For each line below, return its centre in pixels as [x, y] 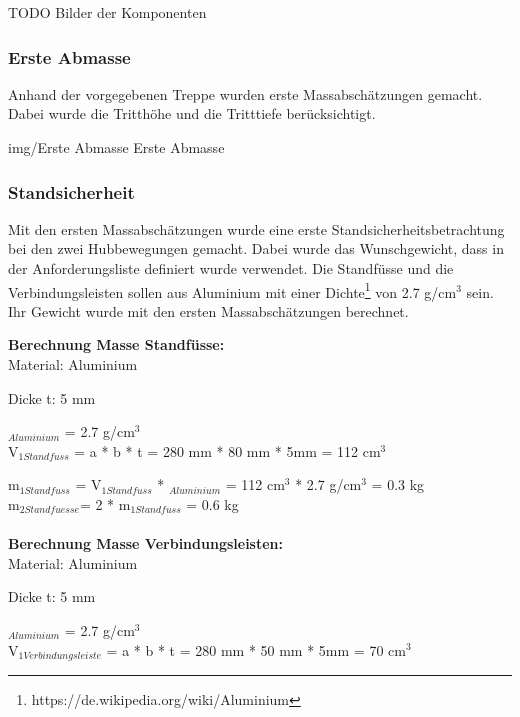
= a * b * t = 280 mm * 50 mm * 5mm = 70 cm [256, 649]
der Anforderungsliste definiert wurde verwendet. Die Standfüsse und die [231, 268]
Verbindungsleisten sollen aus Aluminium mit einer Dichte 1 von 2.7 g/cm [232, 290]
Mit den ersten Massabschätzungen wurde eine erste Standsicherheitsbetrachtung [256, 228]
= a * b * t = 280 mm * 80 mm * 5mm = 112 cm [227, 450]
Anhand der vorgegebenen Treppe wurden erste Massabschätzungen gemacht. [245, 93]
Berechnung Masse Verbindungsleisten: [146, 543]
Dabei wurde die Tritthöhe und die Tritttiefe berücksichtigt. [192, 113]
